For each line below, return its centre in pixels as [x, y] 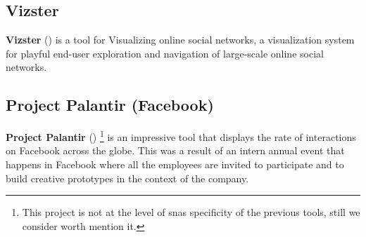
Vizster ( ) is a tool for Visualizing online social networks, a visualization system [180, 40]
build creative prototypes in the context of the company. [127, 178]
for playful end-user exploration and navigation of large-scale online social [165, 53]
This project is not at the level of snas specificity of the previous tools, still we [191, 212]
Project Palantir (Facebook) [110, 105]
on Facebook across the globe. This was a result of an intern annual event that [175, 150]
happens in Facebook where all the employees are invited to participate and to [175, 164]
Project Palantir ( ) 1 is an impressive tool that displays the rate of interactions [181, 136]
